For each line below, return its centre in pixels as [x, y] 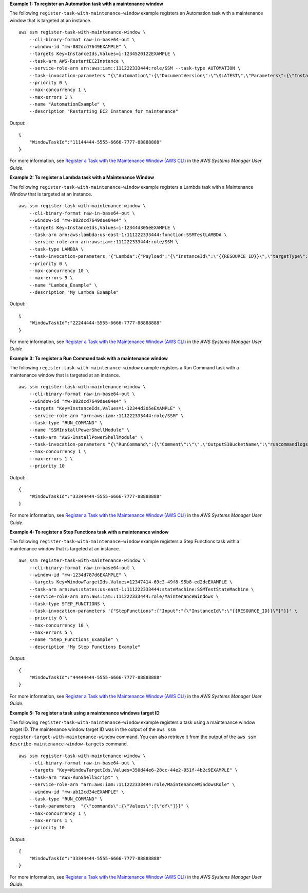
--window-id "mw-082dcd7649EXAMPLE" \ [78, 47]
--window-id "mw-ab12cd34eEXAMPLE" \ [76, 792]
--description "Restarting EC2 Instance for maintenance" [104, 111]
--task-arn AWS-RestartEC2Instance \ [76, 61]
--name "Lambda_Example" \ [63, 285]
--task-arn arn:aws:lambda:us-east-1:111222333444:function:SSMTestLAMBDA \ [128, 235]
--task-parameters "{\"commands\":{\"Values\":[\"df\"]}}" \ [109, 806]
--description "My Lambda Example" [74, 292]
